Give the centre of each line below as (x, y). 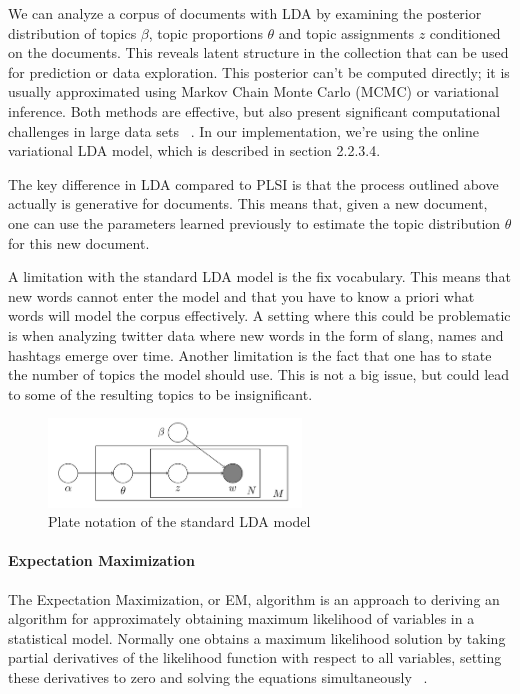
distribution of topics (72, 32)
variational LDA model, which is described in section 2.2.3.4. (194, 150)
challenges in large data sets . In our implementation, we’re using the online (243, 130)
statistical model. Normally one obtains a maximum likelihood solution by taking (257, 637)
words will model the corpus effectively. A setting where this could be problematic (259, 315)
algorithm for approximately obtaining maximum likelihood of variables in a (241, 618)
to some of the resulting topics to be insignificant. (160, 393)
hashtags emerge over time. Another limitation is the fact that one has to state (250, 354)
